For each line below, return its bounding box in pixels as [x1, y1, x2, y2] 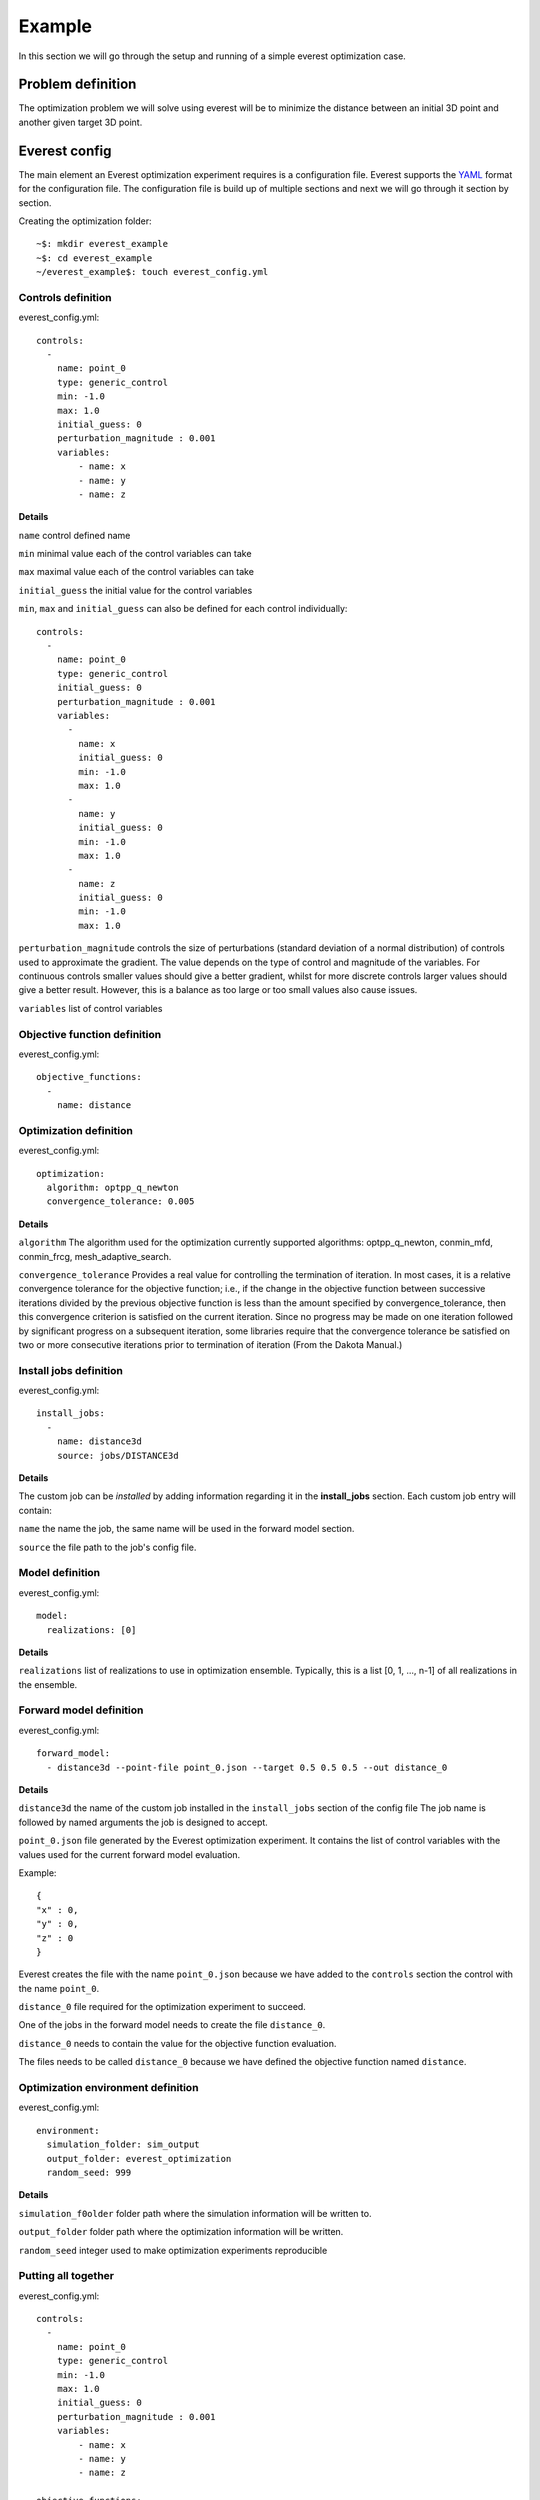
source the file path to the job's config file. [18, 1541, 197, 1553]
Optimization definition [18, 1123, 134, 1137]
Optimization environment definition [18, 2081, 199, 2095]
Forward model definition [18, 1703, 144, 1717]
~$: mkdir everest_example [36, 238, 169, 250]
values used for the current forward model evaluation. [18, 1848, 241, 1860]
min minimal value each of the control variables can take [18, 548, 252, 560]
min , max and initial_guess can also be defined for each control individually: [18, 603, 348, 615]
